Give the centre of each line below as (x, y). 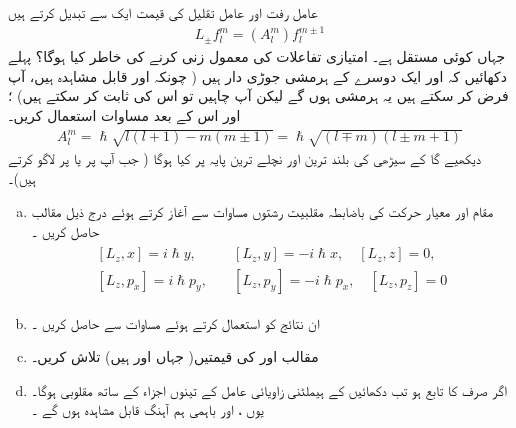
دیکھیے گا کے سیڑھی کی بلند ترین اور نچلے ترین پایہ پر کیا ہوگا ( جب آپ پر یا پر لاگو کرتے (244, 158)
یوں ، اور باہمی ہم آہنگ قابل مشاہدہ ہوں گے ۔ (147, 409)
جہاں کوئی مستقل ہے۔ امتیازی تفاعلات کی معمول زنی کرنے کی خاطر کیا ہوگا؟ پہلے (257, 56)
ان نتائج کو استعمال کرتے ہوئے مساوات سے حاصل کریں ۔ (175, 322)
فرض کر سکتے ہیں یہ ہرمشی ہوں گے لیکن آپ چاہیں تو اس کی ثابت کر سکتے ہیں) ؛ (258, 95)
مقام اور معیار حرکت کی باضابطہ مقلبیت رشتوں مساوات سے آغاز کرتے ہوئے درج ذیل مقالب (262, 211)
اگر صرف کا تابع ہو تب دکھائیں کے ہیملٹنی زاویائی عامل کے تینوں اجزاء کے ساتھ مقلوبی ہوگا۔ (269, 389)
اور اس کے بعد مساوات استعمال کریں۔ (124, 114)
